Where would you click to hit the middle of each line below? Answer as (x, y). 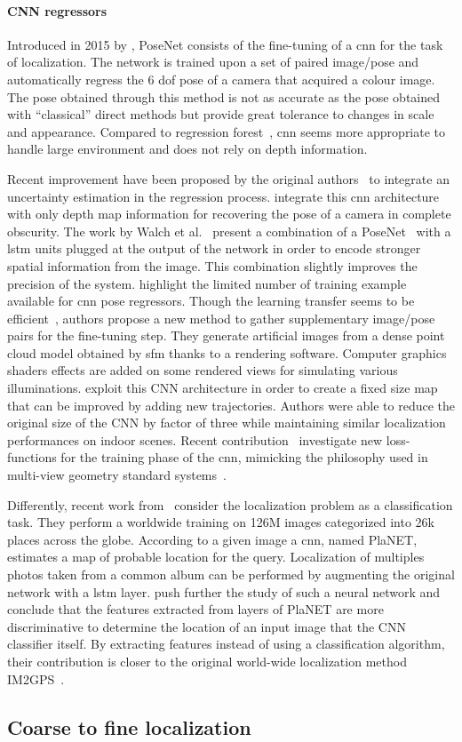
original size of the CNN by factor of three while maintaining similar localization (227, 423)
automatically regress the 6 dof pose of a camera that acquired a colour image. (221, 79)
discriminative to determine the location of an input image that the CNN (207, 626)
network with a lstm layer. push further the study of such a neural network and (224, 591)
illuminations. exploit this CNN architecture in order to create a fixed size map (223, 388)
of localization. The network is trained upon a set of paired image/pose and (213, 62)
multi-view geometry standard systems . (117, 475)
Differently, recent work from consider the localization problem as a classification (230, 504)
